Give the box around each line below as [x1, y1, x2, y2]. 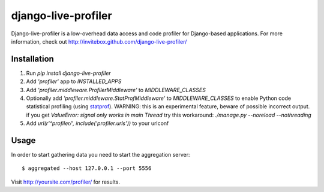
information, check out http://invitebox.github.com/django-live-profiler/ [11, 38, 187, 45]
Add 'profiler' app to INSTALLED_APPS [26, 78, 122, 85]
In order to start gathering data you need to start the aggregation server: [11, 151, 190, 159]
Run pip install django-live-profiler [26, 69, 111, 77]
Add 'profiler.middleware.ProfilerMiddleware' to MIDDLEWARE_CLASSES [26, 86, 206, 93]
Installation [11, 54, 54, 64]
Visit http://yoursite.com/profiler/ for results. [11, 178, 120, 185]
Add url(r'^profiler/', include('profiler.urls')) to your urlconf [26, 120, 169, 127]
